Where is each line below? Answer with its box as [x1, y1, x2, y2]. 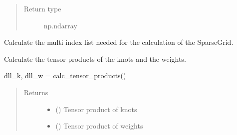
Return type [23, 3, 61, 13]
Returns [23, 87, 48, 97]
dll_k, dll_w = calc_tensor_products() [4, 70, 126, 81]
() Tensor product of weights [55, 121, 143, 131]
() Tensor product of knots [55, 104, 137, 114]
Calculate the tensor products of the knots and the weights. [4, 53, 186, 64]
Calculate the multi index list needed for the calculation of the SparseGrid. [4, 37, 234, 47]
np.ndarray [43, 20, 77, 30]
